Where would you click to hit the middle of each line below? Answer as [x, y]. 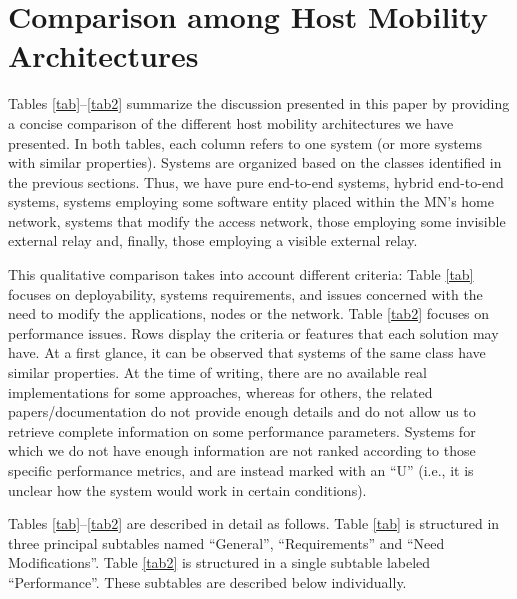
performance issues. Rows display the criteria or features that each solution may [253, 332]
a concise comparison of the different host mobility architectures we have [231, 122]
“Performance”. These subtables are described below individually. [207, 581]
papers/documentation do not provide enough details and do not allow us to [242, 411]
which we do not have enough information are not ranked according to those [242, 450]
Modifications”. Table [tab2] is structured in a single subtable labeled [219, 562]
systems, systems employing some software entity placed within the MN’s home [251, 201]
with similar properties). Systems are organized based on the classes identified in [255, 162]
